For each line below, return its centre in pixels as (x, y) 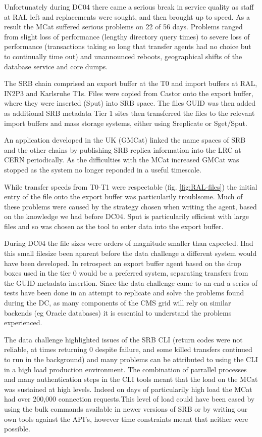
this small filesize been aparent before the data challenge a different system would (130, 253)
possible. (17, 429)
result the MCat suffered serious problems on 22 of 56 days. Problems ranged (123, 27)
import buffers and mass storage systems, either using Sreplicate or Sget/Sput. (126, 123)
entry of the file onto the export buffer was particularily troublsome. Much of (123, 196)
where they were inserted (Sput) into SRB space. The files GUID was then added (130, 103)
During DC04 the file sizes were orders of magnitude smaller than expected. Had (129, 243)
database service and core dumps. (56, 66)
